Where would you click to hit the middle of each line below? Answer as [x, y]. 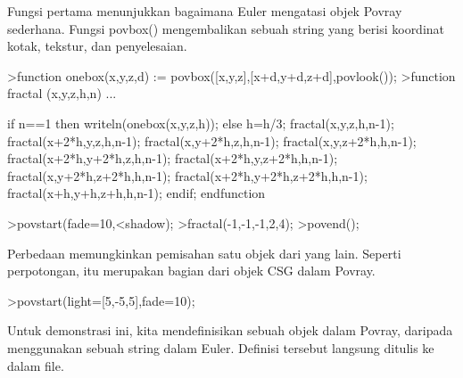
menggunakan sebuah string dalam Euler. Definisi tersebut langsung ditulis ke [221, 347]
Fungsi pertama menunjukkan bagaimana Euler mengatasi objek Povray [205, 11]
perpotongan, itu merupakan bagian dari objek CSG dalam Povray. [191, 271]
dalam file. [36, 365]
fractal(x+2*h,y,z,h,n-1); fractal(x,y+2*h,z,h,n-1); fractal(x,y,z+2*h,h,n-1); [212, 140]
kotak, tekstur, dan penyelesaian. [97, 46]
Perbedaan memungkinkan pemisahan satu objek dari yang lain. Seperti [204, 253]
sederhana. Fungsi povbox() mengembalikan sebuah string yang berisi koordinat [226, 28]
